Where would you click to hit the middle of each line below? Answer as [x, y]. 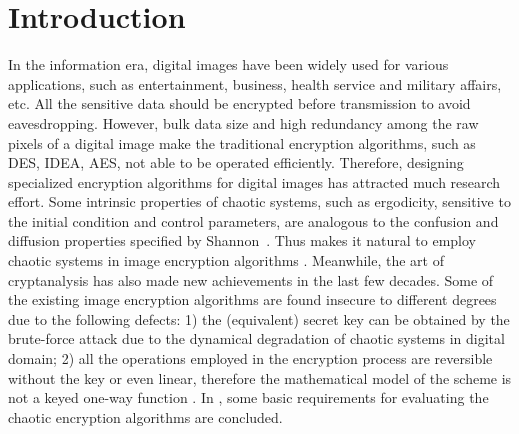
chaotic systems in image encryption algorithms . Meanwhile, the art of [226, 260]
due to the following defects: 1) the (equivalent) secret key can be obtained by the [259, 318]
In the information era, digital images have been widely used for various [228, 64]
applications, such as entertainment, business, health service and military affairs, [255, 83]
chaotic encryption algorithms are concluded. [145, 416]
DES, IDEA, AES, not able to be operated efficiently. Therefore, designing [236, 162]
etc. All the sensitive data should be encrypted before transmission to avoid [239, 103]
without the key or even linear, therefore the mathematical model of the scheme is [260, 377]
